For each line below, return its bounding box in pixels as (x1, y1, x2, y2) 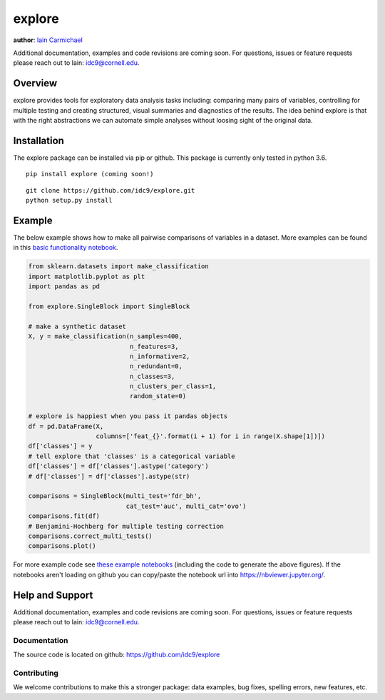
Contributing (13, 668, 58, 678)
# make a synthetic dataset (28, 322, 126, 330)
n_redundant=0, (129, 362, 183, 370)
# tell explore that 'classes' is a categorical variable (28, 452, 235, 460)
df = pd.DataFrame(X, (28, 422, 104, 430)
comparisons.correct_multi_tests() (28, 532, 153, 540)
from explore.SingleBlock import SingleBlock (28, 302, 190, 310)
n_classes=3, (129, 372, 175, 380)
